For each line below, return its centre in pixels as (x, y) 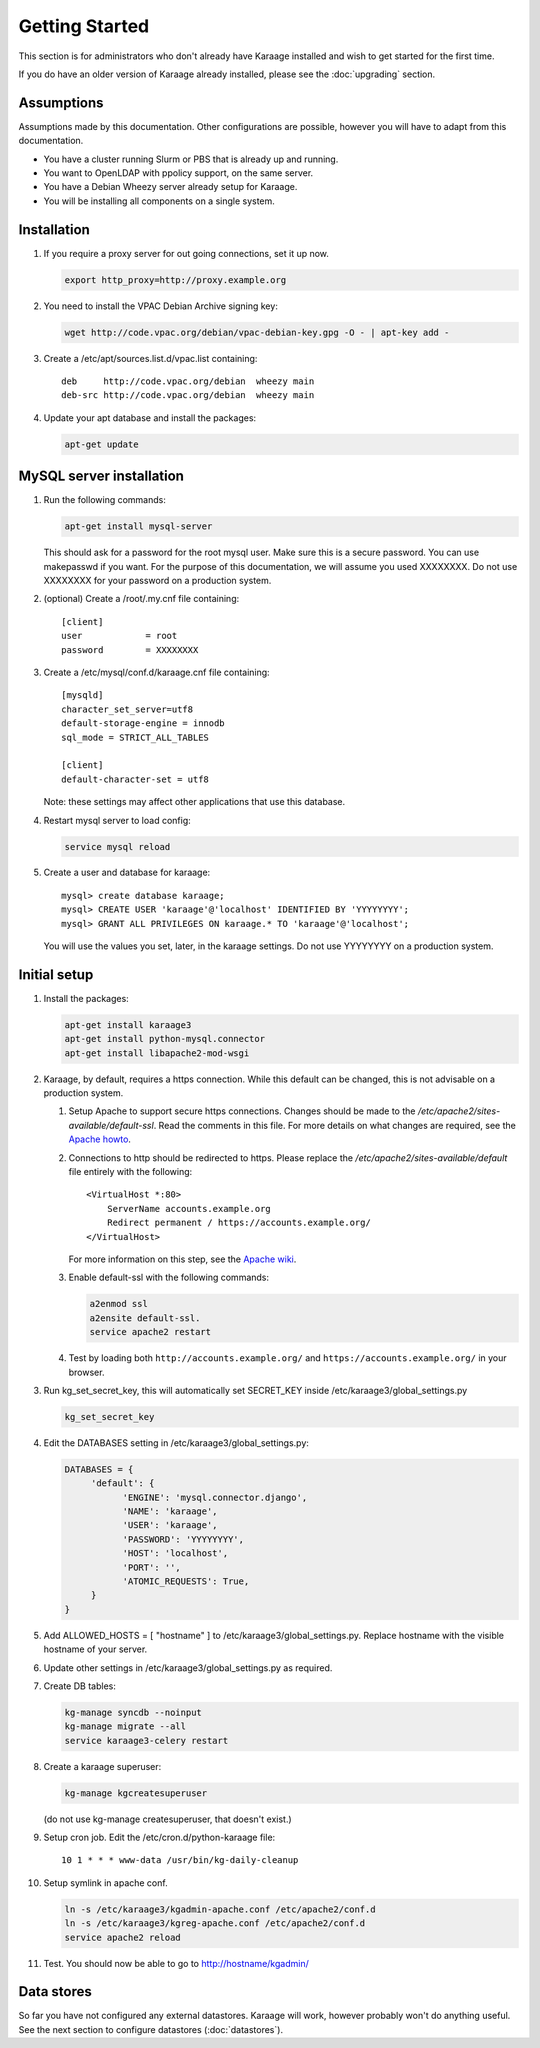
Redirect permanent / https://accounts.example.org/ (239, 1223)
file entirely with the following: (130, 1172)
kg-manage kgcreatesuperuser (136, 1793)
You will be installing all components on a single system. (159, 201)
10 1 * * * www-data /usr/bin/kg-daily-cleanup (180, 1860)
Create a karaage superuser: (102, 1766)
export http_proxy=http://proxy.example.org (175, 279)
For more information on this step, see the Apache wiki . (182, 1259)
